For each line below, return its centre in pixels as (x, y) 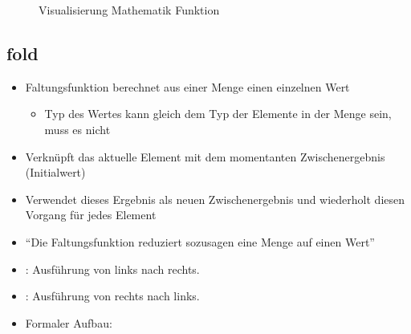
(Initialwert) (55, 172)
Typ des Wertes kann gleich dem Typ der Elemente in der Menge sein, (218, 114)
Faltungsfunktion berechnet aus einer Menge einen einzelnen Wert (187, 86)
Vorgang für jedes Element (91, 215)
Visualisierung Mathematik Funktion (129, 10)
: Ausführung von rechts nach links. (112, 296)
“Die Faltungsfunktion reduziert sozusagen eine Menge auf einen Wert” (200, 241)
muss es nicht (77, 129)
